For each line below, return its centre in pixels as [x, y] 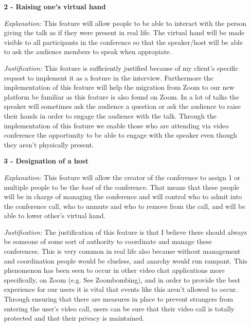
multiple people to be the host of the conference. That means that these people [122, 187]
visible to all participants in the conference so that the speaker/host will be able [123, 42]
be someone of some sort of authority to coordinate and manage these [108, 241]
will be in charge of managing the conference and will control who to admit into [123, 196]
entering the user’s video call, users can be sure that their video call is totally [119, 308]
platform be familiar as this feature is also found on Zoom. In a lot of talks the [122, 96]
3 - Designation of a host [46, 161]
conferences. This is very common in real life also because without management [122, 251]
